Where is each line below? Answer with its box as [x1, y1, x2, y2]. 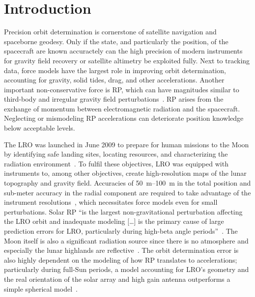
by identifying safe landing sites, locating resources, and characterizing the [4, 149, 228, 159]
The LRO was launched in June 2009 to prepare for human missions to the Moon [4, 139, 249, 149]
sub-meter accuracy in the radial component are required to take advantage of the [4, 187, 251, 197]
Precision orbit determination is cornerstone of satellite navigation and [4, 27, 217, 37]
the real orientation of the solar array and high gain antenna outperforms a [4, 273, 230, 284]
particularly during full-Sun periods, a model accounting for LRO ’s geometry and [4, 264, 249, 274]
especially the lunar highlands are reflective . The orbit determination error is [4, 245, 239, 255]
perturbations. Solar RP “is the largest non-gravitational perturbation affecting [4, 206, 243, 216]
